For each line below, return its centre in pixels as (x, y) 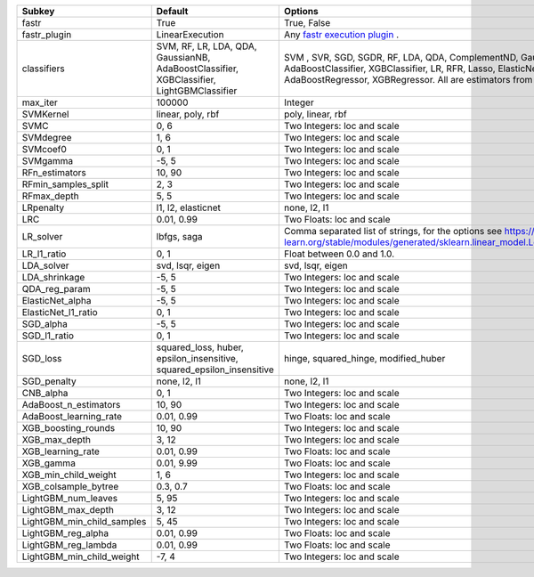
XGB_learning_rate (61, 451)
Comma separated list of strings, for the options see (393, 231)
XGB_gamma (49, 463)
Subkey (38, 11)
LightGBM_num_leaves (70, 498)
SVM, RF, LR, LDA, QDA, (206, 46)
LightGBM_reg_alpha (65, 533)
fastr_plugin (47, 34)
